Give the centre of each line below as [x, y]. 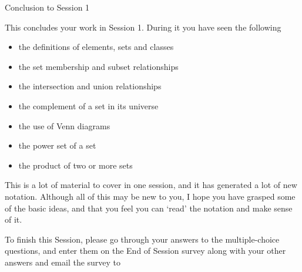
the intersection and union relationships [90, 86]
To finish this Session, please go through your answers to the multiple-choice [142, 239]
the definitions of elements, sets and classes [96, 47]
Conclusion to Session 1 [47, 7]
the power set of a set [57, 145]
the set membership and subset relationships [98, 66]
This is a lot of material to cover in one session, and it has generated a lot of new [151, 185]
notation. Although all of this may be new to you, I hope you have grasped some [150, 196]
